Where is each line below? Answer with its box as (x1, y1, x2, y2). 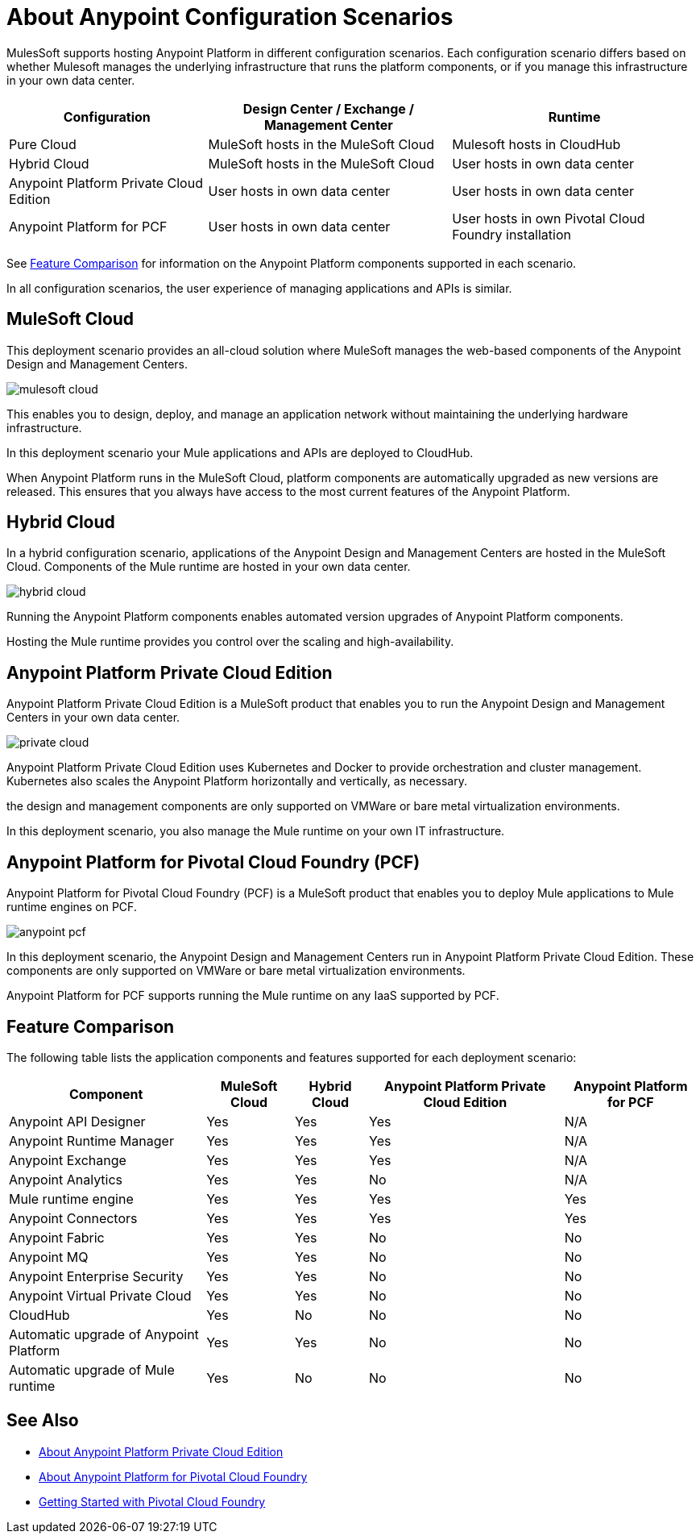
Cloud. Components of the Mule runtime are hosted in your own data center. (6, 560, 411, 574)
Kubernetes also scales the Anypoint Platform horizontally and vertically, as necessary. (6, 774, 467, 789)
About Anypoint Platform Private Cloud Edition (39, 1444, 284, 1459)
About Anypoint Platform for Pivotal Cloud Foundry (39, 1469, 308, 1484)
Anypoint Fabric (9, 1229, 105, 1246)
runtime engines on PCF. (6, 900, 137, 914)
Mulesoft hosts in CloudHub (452, 135, 621, 152)
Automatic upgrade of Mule (9, 1361, 175, 1378)
